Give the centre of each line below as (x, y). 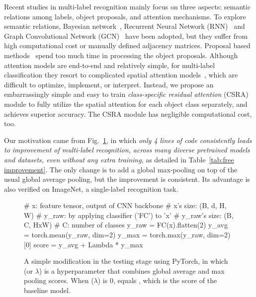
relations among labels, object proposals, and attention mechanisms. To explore (125, 16)
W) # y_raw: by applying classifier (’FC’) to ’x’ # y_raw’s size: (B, (129, 215)
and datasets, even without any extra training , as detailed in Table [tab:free (119, 159)
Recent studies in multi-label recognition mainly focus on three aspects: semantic (128, 6)
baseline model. (47, 290)
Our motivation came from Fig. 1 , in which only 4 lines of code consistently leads (128, 140)
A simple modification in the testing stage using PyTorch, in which (126, 261)
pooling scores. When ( (59, 280)
